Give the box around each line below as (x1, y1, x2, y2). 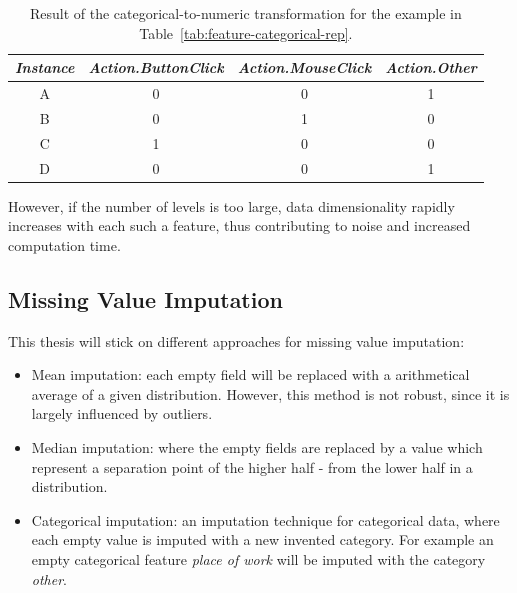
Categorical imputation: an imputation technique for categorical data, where (31, 509, 500, 530)
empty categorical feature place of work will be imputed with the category (31, 548, 486, 569)
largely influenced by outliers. (31, 403, 213, 424)
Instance (15, 57, 75, 78)
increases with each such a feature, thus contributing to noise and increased (8, 215, 471, 236)
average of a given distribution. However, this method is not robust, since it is (31, 383, 510, 404)
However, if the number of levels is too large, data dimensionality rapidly (8, 195, 455, 216)
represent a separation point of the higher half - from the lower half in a (31, 456, 473, 477)
